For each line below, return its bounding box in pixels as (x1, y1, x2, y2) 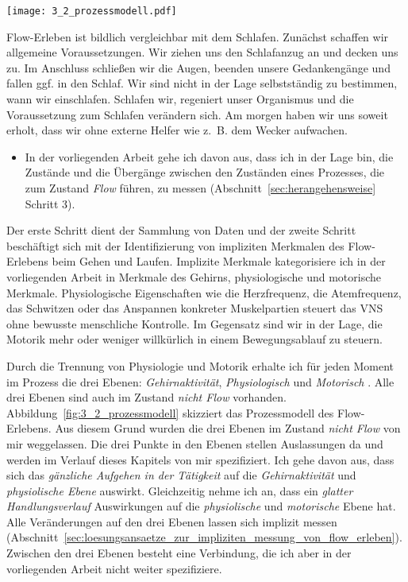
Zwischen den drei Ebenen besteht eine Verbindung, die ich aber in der (6, 545, 352, 561)
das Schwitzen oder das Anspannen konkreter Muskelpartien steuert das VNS (6, 300, 383, 316)
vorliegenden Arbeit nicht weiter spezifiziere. (6, 560, 222, 576)
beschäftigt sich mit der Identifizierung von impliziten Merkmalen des (6, 237, 344, 254)
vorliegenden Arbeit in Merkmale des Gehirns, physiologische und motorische (6, 268, 382, 285)
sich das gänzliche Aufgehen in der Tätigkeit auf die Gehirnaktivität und (6, 467, 356, 483)
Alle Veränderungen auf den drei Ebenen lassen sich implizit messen (6, 513, 337, 530)
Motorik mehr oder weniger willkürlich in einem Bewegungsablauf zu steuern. (6, 331, 383, 347)
